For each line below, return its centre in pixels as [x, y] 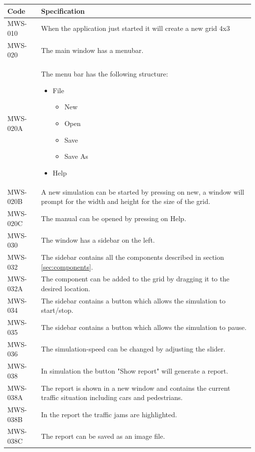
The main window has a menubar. [92, 50]
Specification [63, 11]
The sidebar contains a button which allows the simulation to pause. [144, 327]
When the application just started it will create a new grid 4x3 [135, 28]
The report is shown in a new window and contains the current [136, 388]
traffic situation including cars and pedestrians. [112, 397]
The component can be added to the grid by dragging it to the [135, 279]
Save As [76, 156]
